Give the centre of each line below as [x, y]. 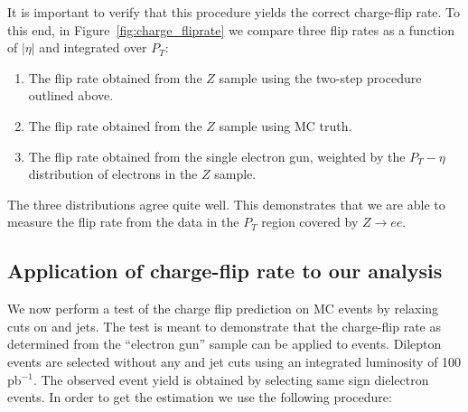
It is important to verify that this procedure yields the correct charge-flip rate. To [234, 12]
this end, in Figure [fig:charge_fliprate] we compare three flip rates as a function [231, 29]
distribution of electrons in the [113, 174]
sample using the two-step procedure [320, 77]
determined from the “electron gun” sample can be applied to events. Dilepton [225, 344]
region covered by [310, 222]
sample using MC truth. [285, 125]
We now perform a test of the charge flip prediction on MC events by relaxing [223, 309]
